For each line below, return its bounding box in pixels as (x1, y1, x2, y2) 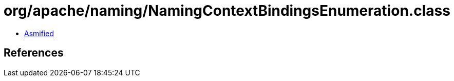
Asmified (24, 29, 54, 38)
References (4, 46, 64, 60)
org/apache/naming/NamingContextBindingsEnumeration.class (4, 2, 450, 19)
